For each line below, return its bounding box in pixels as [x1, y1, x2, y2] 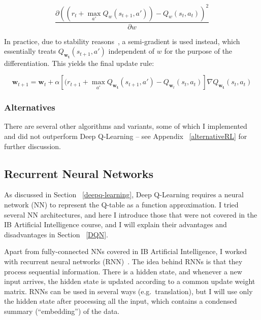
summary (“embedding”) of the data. [4, 305, 120, 316]
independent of [108, 46, 155, 56]
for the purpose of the [164, 46, 233, 56]
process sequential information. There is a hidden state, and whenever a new [4, 266, 242, 276]
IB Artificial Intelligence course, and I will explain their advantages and [4, 219, 227, 230]
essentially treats [4, 46, 56, 56]
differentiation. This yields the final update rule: [4, 57, 154, 68]
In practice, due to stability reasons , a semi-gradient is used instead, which [4, 35, 240, 46]
